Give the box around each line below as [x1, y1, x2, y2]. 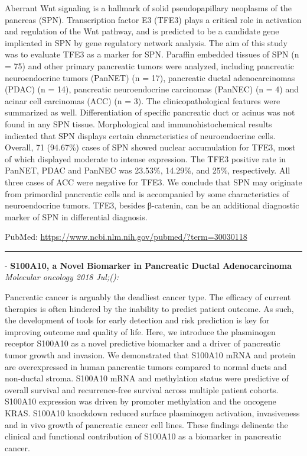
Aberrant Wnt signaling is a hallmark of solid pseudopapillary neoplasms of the [5, 2, 292, 14]
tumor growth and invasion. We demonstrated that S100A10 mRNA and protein [5, 349, 296, 361]
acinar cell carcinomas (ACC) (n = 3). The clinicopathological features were [5, 94, 280, 107]
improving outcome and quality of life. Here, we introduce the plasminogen [5, 325, 276, 338]
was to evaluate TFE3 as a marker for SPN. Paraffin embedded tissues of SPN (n [5, 48, 299, 60]
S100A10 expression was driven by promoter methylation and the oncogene [5, 395, 276, 407]
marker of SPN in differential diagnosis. [5, 210, 148, 223]
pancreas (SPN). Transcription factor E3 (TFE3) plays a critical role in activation [5, 13, 302, 25]
